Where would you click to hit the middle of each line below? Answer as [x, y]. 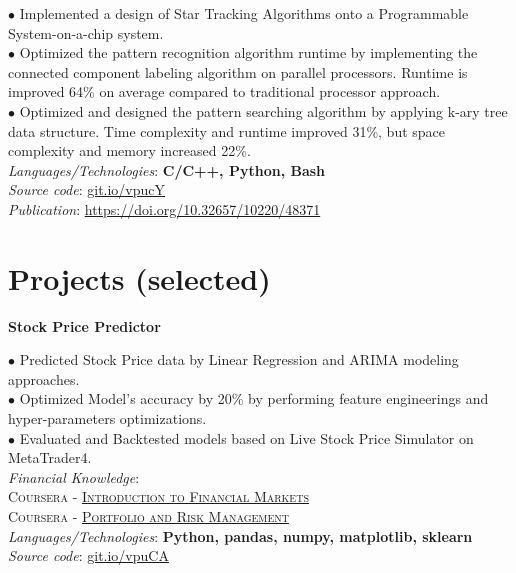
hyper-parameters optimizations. [107, 418]
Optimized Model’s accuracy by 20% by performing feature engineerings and [254, 398]
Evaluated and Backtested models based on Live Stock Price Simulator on [246, 437]
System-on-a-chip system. [86, 32]
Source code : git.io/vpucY [87, 189]
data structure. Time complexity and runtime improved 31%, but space [227, 130]
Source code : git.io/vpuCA [88, 555]
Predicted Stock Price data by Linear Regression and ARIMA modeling [239, 359]
